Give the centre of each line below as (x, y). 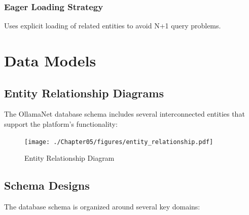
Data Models (50, 60)
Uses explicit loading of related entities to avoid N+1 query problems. (113, 26)
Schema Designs (47, 185)
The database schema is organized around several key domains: (102, 207)
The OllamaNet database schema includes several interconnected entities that (124, 114)
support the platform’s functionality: (61, 123)
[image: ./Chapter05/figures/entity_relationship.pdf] (119, 142)
